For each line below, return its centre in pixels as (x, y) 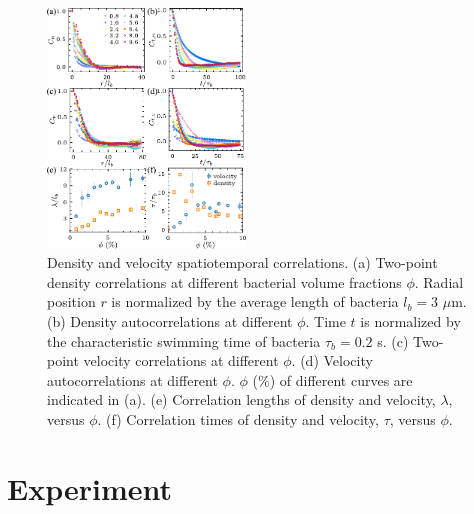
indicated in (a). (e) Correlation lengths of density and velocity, (241, 399)
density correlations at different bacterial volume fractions (224, 281)
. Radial (439, 281)
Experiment (90, 487)
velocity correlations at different (181, 360)
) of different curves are (341, 379)
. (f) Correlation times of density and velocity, (238, 419)
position (71, 301)
